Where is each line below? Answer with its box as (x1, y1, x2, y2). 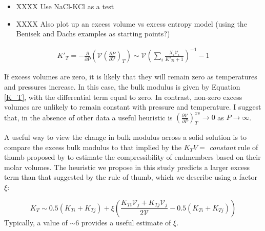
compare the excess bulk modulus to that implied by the (4, 141, 181, 152)
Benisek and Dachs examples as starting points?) (16, 28, 170, 39)
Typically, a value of (4, 217, 68, 227)
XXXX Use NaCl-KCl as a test (16, 1, 114, 11)
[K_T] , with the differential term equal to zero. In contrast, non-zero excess (4, 91, 242, 102)
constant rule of (209, 141, 258, 152)
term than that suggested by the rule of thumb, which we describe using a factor (4, 172, 257, 182)
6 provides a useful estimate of (75, 217, 171, 227)
